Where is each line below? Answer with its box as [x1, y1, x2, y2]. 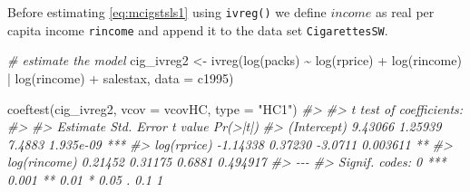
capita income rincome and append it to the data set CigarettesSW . [7, 20, 388, 39]
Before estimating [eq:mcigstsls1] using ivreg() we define [7, 3, 327, 21]
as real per [375, 3, 435, 21]
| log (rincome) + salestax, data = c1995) [7, 68, 234, 87]
